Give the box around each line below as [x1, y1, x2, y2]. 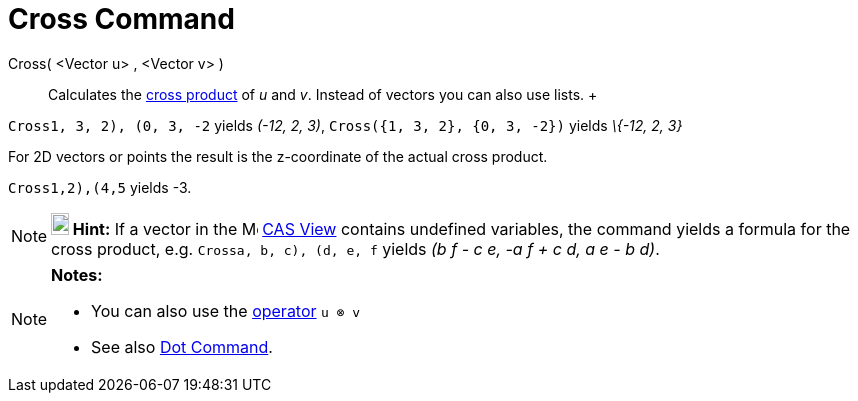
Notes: [51, 264, 103, 285]
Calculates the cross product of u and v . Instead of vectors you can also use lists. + [48, 85, 598, 103]
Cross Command [8, 2, 235, 36]
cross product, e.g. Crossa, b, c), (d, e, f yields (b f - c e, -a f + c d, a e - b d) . [51, 238, 660, 259]
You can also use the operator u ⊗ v [91, 300, 361, 321]
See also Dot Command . [91, 336, 273, 357]
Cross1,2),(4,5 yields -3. [8, 178, 192, 196]
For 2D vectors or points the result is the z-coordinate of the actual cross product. [8, 147, 548, 165]
